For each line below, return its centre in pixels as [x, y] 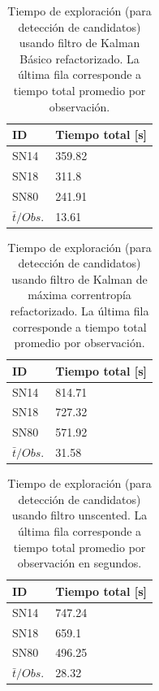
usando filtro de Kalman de [79, 278]
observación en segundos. [79, 563]
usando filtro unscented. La [79, 515]
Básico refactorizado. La [79, 58]
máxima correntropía [79, 295]
